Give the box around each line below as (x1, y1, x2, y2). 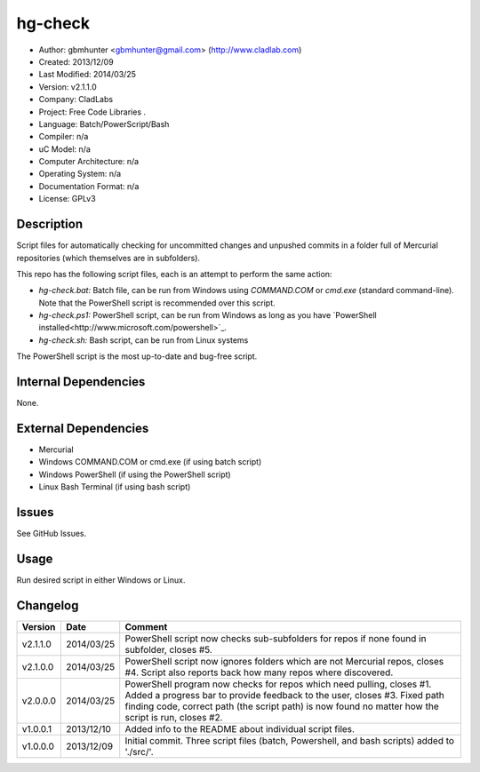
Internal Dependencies (16, 374, 146, 390)
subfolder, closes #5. (124, 643, 212, 656)
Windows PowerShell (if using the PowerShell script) (38, 469, 231, 480)
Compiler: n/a (38, 131, 89, 142)
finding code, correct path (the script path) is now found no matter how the (124, 700, 439, 712)
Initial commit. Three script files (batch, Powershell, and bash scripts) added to (124, 734, 455, 746)
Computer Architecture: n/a (38, 156, 140, 167)
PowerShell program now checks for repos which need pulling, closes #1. (124, 678, 432, 690)
